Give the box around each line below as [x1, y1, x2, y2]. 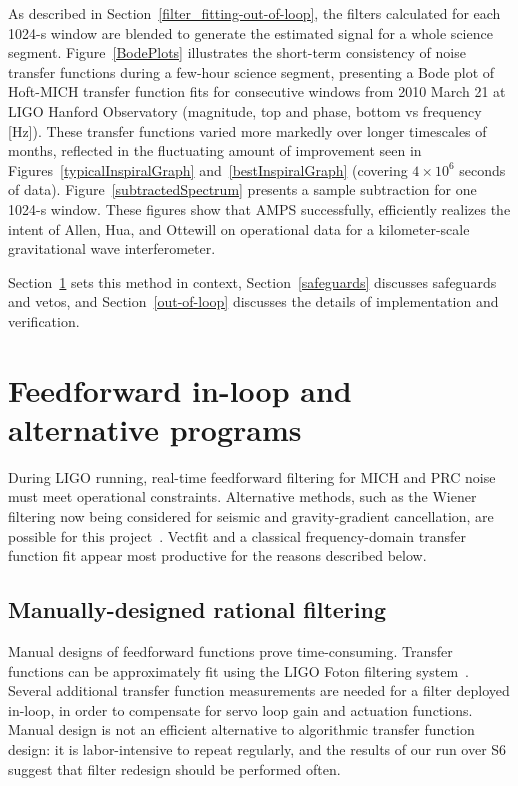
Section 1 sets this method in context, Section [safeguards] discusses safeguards [8, 271, 497, 292]
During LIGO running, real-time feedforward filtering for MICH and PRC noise [8, 466, 496, 487]
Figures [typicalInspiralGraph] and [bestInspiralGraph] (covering [8, 159, 408, 180]
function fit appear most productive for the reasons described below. [8, 545, 427, 566]
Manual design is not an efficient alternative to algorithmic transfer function [8, 719, 475, 740]
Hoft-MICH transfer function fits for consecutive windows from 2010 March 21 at [8, 81, 506, 102]
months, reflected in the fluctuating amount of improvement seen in [8, 140, 422, 161]
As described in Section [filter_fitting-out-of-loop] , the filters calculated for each [8, 3, 501, 23]
